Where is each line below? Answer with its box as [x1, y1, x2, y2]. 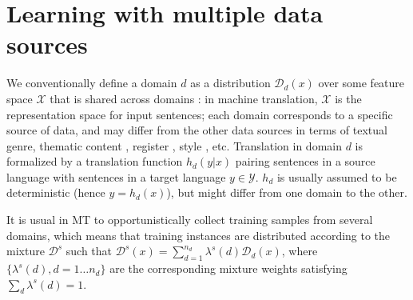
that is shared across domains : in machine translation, [50, 90, 318, 106]
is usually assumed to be [276, 168, 397, 185]
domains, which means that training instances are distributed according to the [6, 226, 391, 243]
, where [281, 242, 318, 259]
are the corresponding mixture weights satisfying [109, 260, 347, 277]
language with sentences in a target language [6, 168, 226, 185]
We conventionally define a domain [6, 74, 177, 91]
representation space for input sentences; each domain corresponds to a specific [6, 106, 393, 122]
